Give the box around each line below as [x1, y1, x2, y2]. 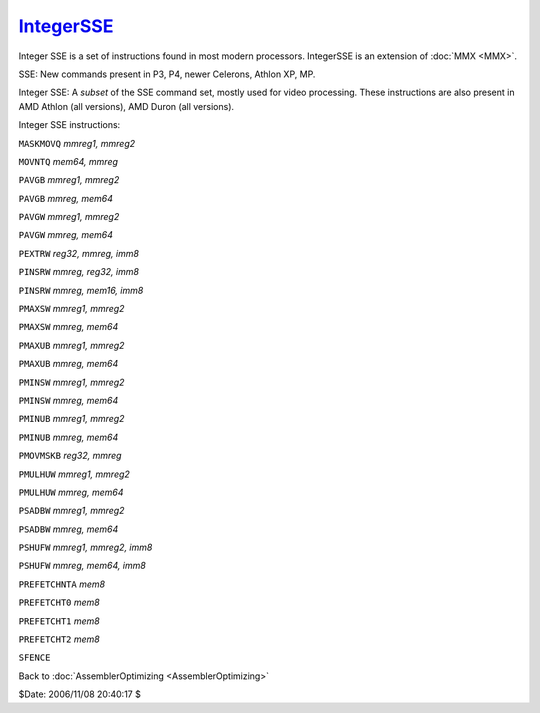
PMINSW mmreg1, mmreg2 [18, 376, 125, 388]
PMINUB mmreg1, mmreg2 [18, 413, 125, 425]
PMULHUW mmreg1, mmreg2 [18, 468, 130, 480]
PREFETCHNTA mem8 [18, 578, 105, 590]
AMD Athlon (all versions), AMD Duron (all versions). [18, 100, 235, 112]
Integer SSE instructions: [18, 119, 121, 131]
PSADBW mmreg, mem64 [18, 523, 119, 535]
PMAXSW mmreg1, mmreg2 [18, 303, 125, 315]
